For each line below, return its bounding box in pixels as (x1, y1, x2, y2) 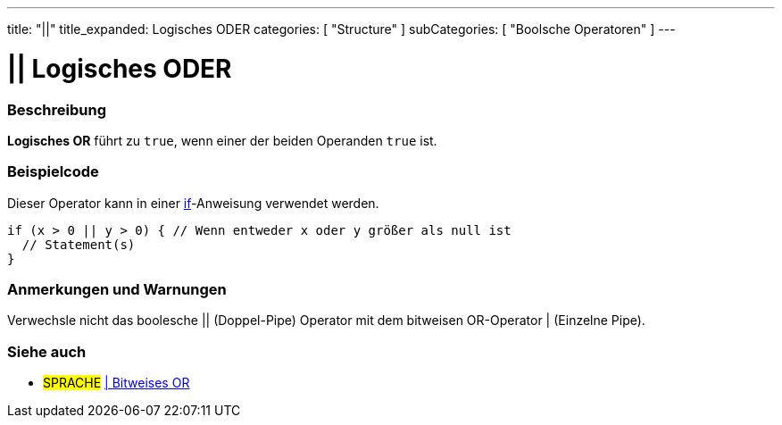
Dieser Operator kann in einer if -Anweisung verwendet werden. (7, 195, 379, 211)
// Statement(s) (21, 237, 136, 252)
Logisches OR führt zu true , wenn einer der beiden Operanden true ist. (7, 132, 437, 148)
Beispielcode (7, 162, 99, 181)
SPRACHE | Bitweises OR (43, 375, 190, 391)
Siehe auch (7, 342, 87, 361)
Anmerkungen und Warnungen (7, 280, 227, 298)
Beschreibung (7, 100, 107, 119)
